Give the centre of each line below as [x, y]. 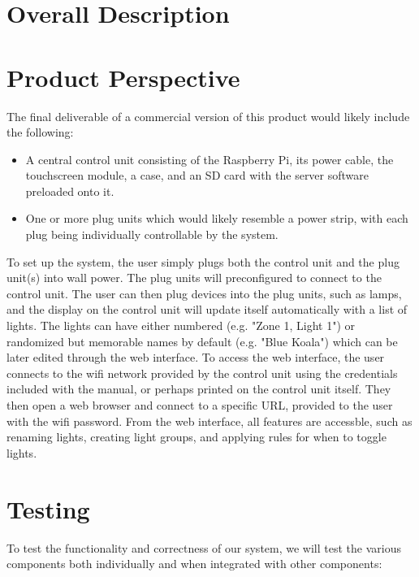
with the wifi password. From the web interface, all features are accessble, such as [209, 421]
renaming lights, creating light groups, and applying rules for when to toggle [197, 437]
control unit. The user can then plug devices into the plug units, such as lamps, [204, 293]
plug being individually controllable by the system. [152, 234]
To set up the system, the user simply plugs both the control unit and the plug [203, 261]
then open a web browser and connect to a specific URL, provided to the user [200, 405]
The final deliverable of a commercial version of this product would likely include [208, 116]
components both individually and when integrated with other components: [194, 564]
